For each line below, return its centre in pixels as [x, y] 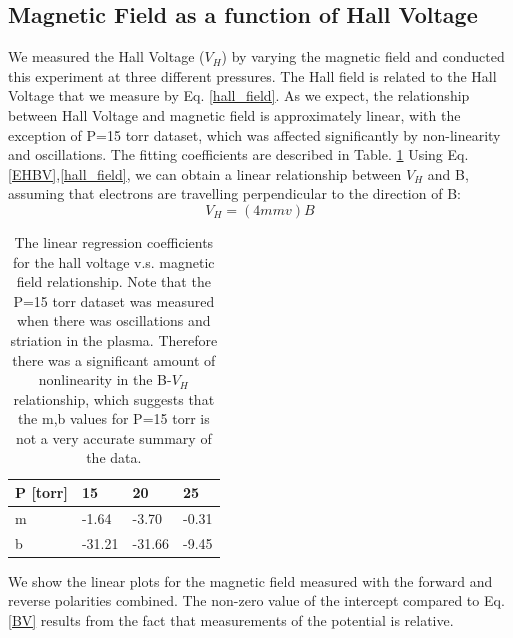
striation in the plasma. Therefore [114, 339]
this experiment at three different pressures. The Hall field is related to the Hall [252, 75]
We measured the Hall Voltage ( [106, 56]
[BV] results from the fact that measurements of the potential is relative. [231, 620]
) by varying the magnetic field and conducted [363, 56]
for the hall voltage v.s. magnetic [114, 261]
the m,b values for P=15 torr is [113, 418]
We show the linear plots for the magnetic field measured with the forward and [250, 580]
